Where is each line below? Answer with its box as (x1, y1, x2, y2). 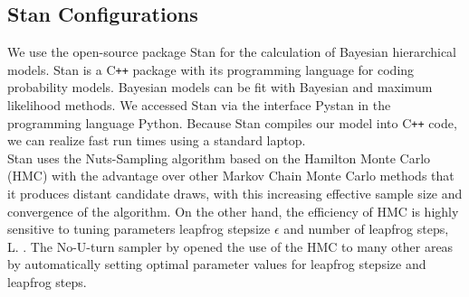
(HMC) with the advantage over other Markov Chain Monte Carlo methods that (7, 166, 455, 185)
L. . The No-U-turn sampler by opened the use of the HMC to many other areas (7, 237, 454, 255)
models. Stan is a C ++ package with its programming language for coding (7, 60, 415, 79)
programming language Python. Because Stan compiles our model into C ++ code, (7, 113, 457, 132)
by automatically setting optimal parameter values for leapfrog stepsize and (7, 255, 426, 274)
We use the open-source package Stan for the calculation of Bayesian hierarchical (7, 42, 457, 61)
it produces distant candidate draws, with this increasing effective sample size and (7, 184, 463, 203)
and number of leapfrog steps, (283, 219, 449, 238)
